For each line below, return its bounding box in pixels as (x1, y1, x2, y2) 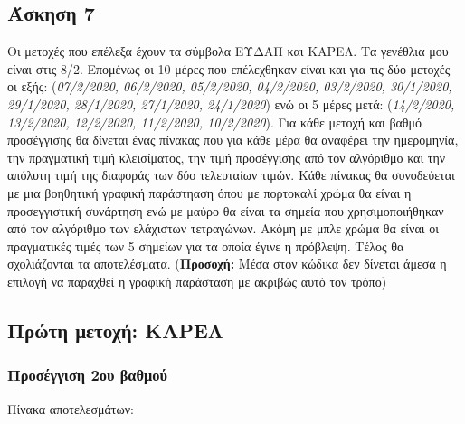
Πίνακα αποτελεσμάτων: (7, 399, 134, 418)
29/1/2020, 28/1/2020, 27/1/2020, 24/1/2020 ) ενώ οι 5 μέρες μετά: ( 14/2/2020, (7, 94, 455, 113)
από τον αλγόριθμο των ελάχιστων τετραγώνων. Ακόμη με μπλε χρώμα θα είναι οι (7, 219, 439, 238)
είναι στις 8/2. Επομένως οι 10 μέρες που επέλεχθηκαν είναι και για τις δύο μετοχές (7, 59, 451, 78)
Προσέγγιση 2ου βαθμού (7, 363, 167, 386)
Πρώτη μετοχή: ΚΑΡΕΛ (7, 316, 223, 344)
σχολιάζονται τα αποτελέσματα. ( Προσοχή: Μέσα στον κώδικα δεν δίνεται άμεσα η (7, 254, 447, 273)
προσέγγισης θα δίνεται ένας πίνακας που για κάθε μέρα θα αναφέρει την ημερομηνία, (7, 130, 459, 149)
